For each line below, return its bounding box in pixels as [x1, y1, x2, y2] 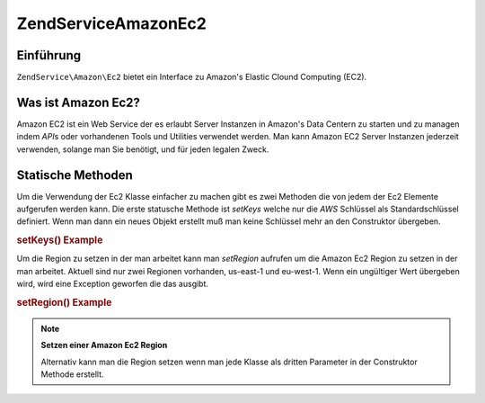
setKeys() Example [16, 234, 103, 246]
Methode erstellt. [40, 369, 104, 380]
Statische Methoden [16, 167, 134, 183]
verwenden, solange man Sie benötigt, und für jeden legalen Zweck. [16, 144, 269, 155]
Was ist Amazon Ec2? [16, 94, 141, 110]
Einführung [16, 48, 81, 63]
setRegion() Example [16, 297, 112, 309]
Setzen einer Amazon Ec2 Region [40, 340, 168, 351]
